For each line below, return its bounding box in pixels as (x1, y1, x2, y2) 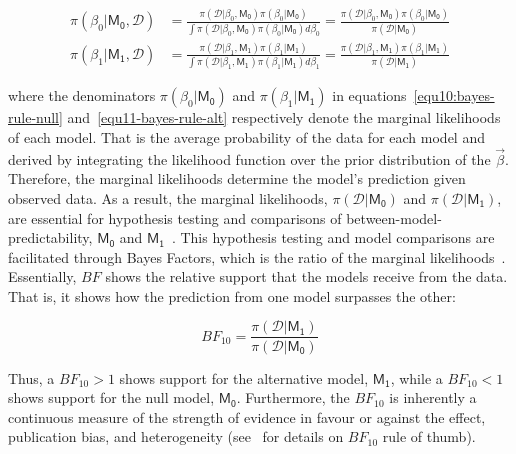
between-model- (346, 207, 442, 228)
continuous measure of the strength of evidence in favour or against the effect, (8, 406, 486, 427)
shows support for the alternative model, (119, 367, 369, 388)
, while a (390, 367, 443, 388)
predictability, (8, 227, 93, 248)
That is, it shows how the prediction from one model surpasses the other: (8, 285, 456, 306)
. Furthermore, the (236, 387, 350, 408)
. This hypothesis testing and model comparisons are (171, 227, 495, 248)
